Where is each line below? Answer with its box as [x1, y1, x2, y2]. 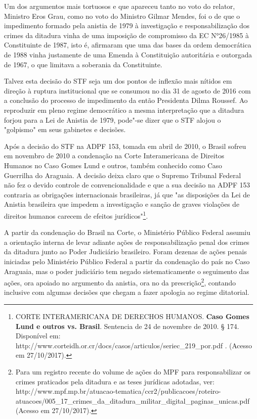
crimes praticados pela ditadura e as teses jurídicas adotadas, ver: [15, 376, 214, 386]
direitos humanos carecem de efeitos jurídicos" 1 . [4, 209, 148, 221]
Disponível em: [15, 330, 61, 341]
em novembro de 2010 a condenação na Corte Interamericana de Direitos [4, 150, 224, 161]
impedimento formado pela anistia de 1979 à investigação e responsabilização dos [4, 20, 250, 31]
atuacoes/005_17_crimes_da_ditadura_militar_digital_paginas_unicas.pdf [15, 395, 250, 406]
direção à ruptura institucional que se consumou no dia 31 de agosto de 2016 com [4, 85, 251, 95]
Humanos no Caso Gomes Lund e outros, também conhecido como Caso [4, 160, 222, 170]
